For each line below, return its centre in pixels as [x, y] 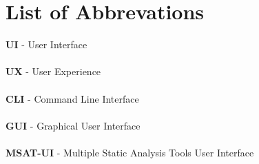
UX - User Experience [53, 71]
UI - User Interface [46, 44]
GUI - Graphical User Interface [73, 125]
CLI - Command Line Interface [72, 98]
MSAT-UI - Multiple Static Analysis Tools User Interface [130, 152]
